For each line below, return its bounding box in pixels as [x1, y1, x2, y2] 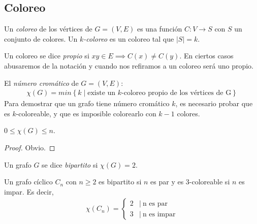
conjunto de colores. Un [4, 33, 78, 44]
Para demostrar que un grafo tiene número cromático [4, 98, 170, 109]
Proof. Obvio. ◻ [4, 142, 55, 152]
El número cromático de [4, 77, 79, 88]
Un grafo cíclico [4, 176, 53, 187]
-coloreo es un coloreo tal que [83, 33, 174, 44]
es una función [137, 23, 182, 34]
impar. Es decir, [4, 186, 54, 197]
